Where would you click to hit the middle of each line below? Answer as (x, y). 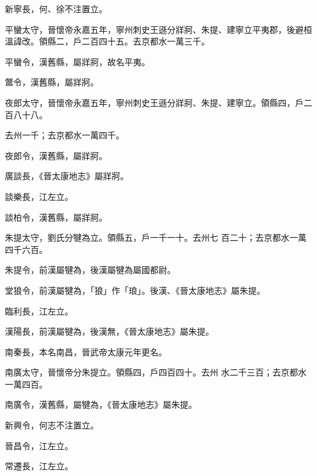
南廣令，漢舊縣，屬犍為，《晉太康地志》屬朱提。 (101, 404)
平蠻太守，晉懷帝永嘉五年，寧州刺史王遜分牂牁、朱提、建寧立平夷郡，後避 (154, 29)
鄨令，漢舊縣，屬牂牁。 (52, 82)
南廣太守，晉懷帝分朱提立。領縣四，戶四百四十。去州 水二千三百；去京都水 (156, 372)
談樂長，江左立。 (39, 196)
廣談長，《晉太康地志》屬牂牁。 (67, 176)
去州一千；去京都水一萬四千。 (65, 135)
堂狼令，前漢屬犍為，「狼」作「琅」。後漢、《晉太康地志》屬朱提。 (135, 290)
